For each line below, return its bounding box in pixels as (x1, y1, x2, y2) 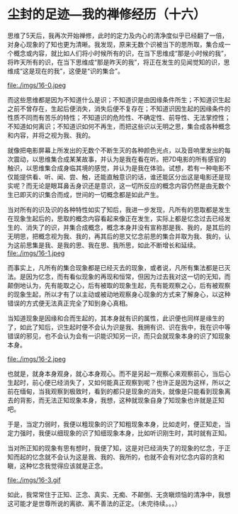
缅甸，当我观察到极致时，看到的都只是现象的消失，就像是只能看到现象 (19, 387, 225, 396)
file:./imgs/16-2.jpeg (7, 354, 66, 363)
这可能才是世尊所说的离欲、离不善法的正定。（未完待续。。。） (7, 499, 181, 508)
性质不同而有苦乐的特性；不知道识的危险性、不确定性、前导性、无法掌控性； (7, 113, 231, 121)
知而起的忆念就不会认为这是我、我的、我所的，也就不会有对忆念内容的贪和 (7, 452, 225, 461)
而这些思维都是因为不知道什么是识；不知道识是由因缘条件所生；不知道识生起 (7, 95, 231, 104)
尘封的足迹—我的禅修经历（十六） (7, 6, 207, 23)
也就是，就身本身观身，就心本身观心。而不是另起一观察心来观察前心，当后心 (7, 369, 231, 378)
